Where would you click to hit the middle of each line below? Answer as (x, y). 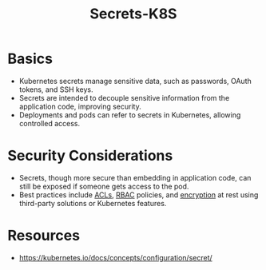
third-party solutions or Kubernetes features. (93, 203)
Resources (44, 236)
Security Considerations (90, 156)
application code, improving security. (80, 106)
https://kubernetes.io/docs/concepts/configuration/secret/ (115, 257)
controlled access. (50, 123)
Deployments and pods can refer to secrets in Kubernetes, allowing (130, 115)
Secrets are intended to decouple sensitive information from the (124, 97)
